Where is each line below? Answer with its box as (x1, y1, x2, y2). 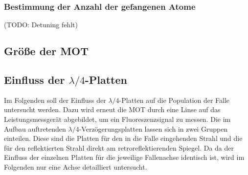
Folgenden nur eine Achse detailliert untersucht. (4, 161, 147, 172)
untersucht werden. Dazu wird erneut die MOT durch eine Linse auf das (4, 104, 221, 115)
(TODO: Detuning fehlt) (4, 19, 78, 30)
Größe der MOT (4, 43, 89, 58)
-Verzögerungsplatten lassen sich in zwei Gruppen (79, 123, 228, 134)
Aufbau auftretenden (4, 123, 66, 134)
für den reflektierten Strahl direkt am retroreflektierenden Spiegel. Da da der (4, 142, 234, 153)
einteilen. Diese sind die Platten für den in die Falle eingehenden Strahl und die (4, 133, 243, 143)
